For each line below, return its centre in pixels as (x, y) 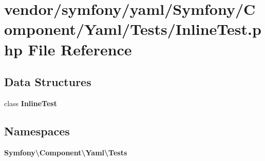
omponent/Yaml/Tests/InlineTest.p (133, 29)
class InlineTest (31, 103)
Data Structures (48, 82)
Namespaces (37, 130)
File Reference (80, 49)
